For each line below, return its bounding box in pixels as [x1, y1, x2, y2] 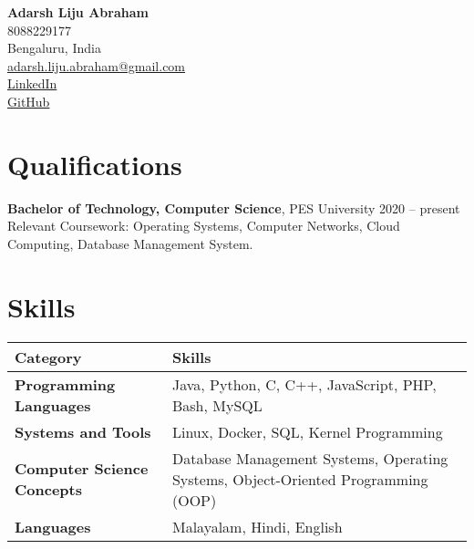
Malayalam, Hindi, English [171, 515, 343, 537]
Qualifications [7, 145, 182, 182]
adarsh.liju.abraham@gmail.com [7, 56, 186, 75]
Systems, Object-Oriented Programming [171, 468, 428, 490]
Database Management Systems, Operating [171, 447, 448, 469]
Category [15, 346, 82, 368]
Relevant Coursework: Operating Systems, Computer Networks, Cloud [7, 216, 400, 235]
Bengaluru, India [7, 38, 101, 57]
